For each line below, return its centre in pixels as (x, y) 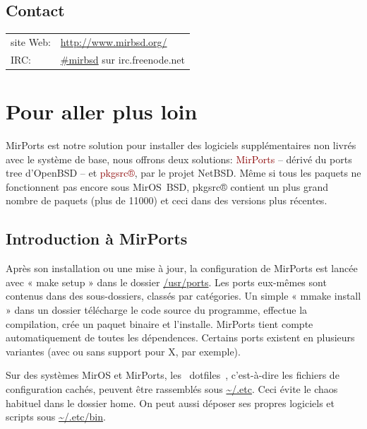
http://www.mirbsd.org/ (114, 41)
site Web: (31, 41)
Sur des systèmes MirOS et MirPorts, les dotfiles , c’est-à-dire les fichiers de (173, 375)
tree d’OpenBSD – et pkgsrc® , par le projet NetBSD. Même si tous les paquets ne (183, 173)
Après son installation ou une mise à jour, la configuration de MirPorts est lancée (182, 268)
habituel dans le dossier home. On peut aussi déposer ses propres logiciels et (170, 402)
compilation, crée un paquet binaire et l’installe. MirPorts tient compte (160, 323)
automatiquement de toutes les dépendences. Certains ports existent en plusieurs (180, 337)
